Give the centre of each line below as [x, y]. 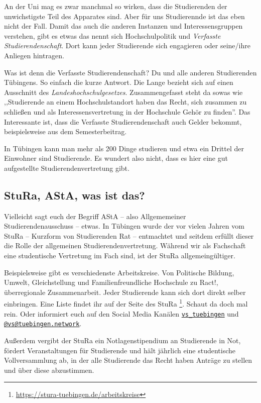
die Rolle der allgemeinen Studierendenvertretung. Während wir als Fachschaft [125, 245]
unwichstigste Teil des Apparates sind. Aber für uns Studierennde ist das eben [124, 16]
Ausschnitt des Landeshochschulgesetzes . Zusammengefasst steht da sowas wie [123, 92]
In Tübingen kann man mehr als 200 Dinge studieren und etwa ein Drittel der [124, 148]
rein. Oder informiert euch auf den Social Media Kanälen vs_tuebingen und [121, 313]
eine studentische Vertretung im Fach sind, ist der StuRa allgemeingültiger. [120, 256]
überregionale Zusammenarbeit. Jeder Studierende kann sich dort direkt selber [125, 292]
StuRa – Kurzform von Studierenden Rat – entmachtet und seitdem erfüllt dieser [129, 235]
